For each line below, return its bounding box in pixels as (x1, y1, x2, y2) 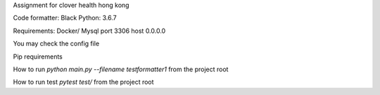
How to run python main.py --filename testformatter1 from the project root (13, 65, 229, 73)
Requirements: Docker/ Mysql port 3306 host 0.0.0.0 (13, 27, 166, 35)
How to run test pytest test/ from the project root (13, 78, 154, 87)
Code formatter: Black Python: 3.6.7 (13, 14, 118, 22)
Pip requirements (13, 52, 63, 61)
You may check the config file (13, 39, 100, 48)
